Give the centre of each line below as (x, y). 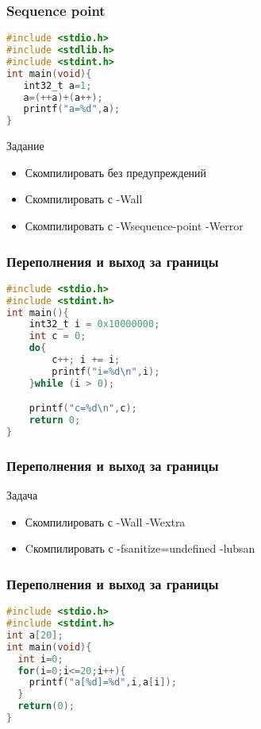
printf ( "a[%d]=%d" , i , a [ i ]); (103, 683)
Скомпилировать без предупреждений (116, 172)
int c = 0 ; (58, 336)
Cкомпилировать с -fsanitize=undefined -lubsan (140, 548)
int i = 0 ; (40, 659)
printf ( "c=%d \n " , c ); (83, 409)
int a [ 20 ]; (35, 635)
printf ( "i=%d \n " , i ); (106, 371)
